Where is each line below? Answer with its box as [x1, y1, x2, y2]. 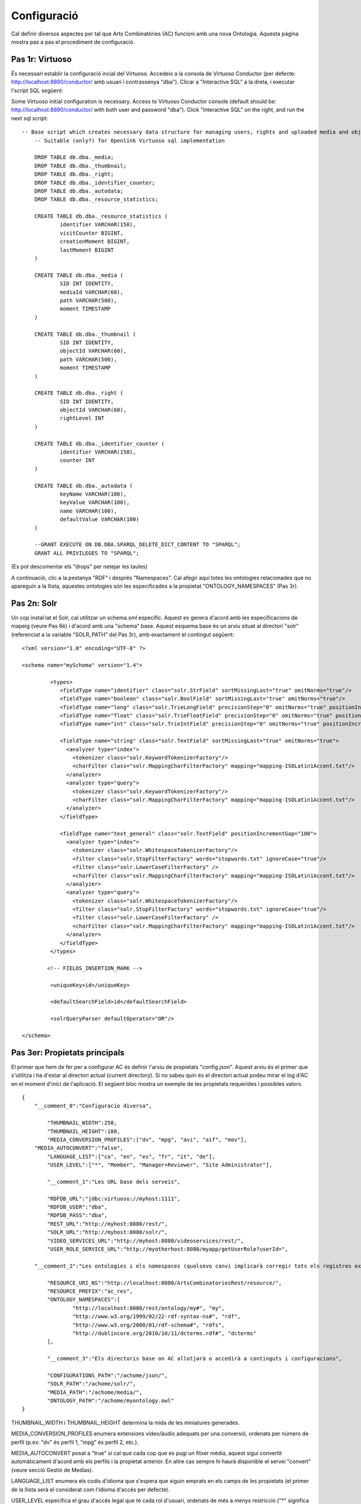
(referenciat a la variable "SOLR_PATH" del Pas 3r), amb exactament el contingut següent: [11, 630, 235, 638]
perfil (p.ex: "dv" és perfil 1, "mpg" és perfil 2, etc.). [11, 1438, 139, 1446]
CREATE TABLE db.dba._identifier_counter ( [34, 440, 165, 447]
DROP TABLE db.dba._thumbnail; [34, 162, 127, 169]
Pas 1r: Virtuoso [11, 54, 72, 64]
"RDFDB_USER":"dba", [47, 1204, 108, 1210]
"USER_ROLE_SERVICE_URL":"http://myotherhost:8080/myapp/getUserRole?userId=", [47, 1246, 289, 1253]
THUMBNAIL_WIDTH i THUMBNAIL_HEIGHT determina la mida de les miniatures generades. [11, 1419, 240, 1426]
